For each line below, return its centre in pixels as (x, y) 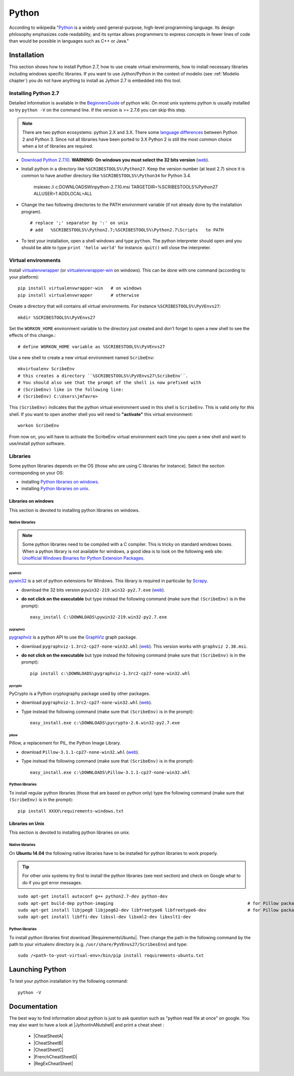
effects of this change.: (32, 335)
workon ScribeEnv (38, 426)
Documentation (33, 1006)
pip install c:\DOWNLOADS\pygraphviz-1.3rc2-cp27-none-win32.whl (110, 673)
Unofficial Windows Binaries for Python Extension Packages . (83, 558)
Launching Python (38, 969)
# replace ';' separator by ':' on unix (79, 223)
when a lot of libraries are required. (58, 146)
